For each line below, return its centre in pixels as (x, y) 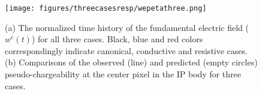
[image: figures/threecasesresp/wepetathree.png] (106, 8)
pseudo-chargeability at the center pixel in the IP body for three (123, 74)
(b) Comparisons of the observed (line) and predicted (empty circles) (131, 62)
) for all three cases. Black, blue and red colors (117, 39)
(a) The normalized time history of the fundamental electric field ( (127, 27)
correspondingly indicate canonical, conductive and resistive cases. (126, 50)
